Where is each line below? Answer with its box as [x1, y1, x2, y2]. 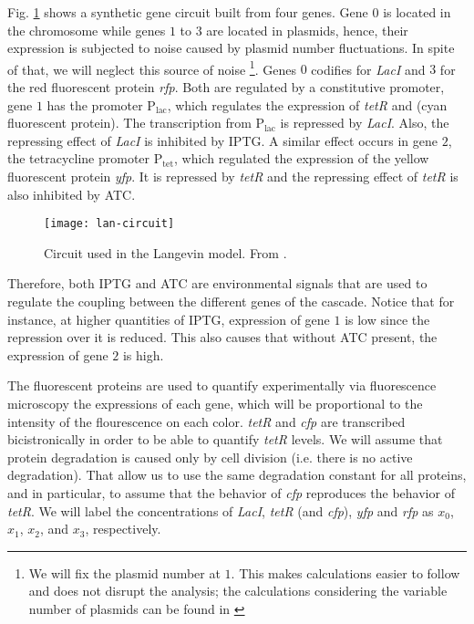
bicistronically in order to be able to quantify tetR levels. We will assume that [7, 430, 443, 449]
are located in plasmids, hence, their [206, 20, 408, 39]
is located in [383, 3, 451, 21]
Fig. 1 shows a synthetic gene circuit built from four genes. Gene [7, 3, 368, 21]
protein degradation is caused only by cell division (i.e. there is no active [7, 447, 413, 466]
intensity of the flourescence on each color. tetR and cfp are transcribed [7, 411, 406, 431]
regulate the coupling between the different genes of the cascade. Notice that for [7, 292, 455, 311]
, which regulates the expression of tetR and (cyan [167, 95, 448, 114]
